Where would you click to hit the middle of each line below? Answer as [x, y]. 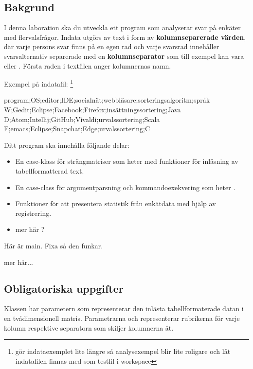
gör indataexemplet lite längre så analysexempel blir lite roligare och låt [123, 351]
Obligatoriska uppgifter [64, 288]
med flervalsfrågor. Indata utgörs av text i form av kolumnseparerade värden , [125, 37]
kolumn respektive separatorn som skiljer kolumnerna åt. [89, 327]
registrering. [33, 213]
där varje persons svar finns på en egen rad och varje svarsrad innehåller [112, 46]
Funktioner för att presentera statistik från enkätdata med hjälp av [116, 203]
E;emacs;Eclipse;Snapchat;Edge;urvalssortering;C [77, 129]
